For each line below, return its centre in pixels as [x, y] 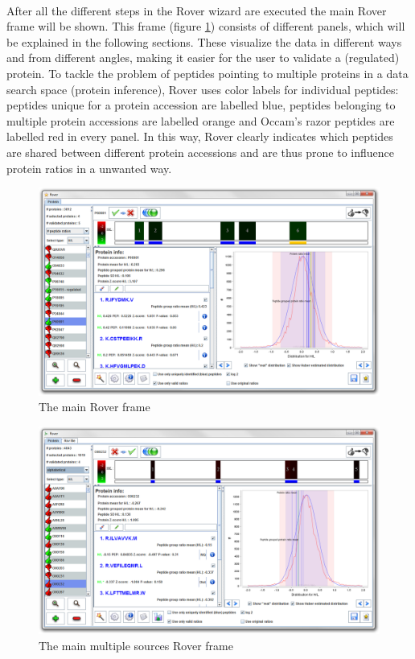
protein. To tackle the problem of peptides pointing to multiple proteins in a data [207, 73]
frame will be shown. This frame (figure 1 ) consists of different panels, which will [206, 26]
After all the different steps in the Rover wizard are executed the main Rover [197, 10]
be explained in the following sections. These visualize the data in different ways [204, 41]
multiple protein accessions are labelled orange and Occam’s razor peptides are [201, 120]
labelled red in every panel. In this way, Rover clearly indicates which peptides [200, 136]
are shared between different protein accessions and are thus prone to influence [201, 152]
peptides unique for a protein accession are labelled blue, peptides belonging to [201, 105]
